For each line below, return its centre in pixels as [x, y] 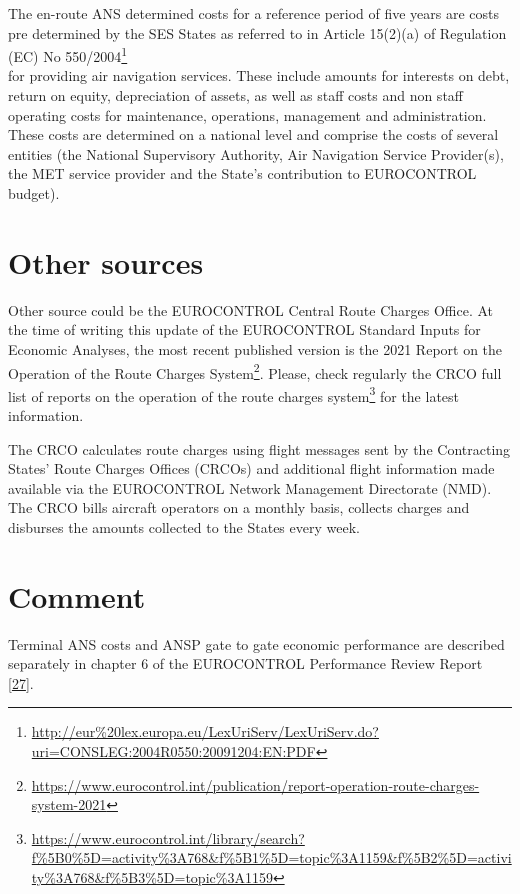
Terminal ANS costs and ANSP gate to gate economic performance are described [256, 643]
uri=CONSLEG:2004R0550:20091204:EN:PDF [173, 751]
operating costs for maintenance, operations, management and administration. [247, 114]
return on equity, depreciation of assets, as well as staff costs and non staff [235, 95]
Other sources [106, 261]
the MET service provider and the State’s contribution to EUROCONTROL [242, 173]
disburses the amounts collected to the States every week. [184, 526]
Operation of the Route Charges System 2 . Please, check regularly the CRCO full [255, 371]
